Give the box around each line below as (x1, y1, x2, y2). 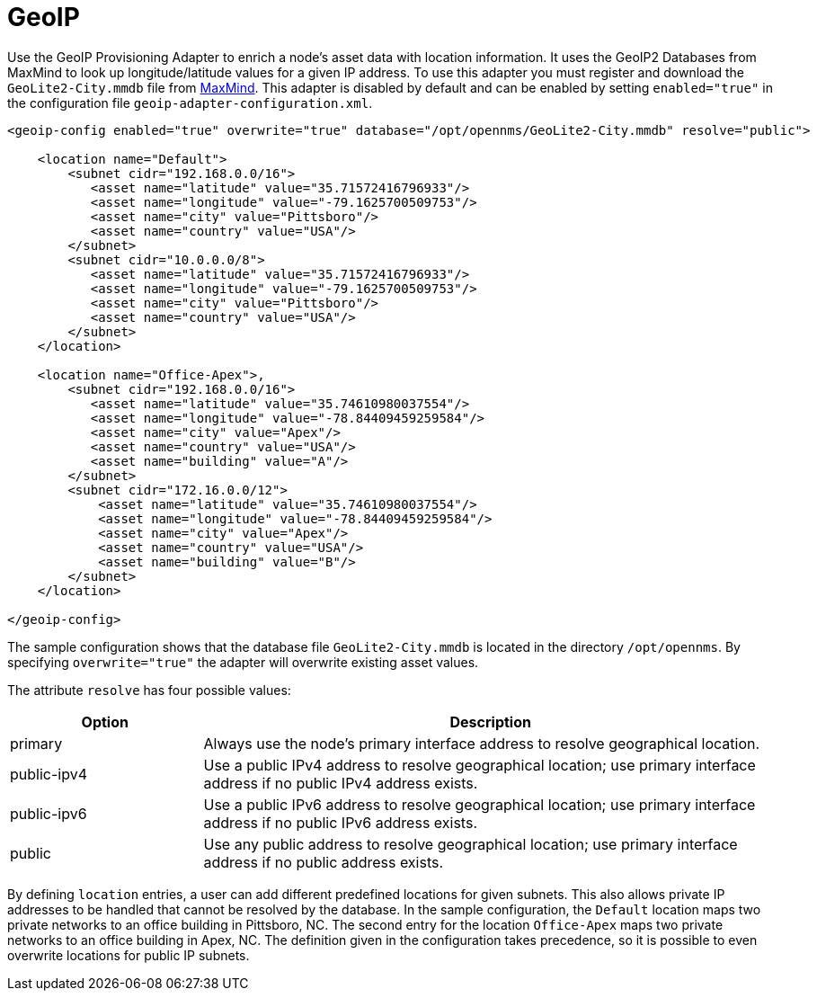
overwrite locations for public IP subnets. (7, 947, 250, 963)
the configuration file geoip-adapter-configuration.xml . (7, 94, 373, 111)
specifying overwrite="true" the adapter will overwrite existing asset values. (7, 654, 479, 670)
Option (81, 712, 129, 731)
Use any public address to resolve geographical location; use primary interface (203, 834, 738, 853)
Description (449, 712, 531, 731)
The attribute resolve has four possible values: (7, 682, 291, 698)
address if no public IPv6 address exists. (203, 813, 477, 832)
